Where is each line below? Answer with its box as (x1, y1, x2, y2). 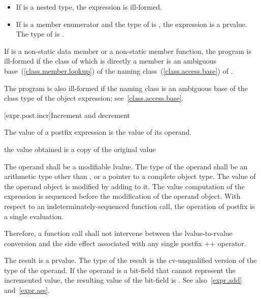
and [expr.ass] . (4, 285, 50, 295)
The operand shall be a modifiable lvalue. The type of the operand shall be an (4, 161, 248, 171)
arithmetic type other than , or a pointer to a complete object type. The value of (4, 171, 256, 182)
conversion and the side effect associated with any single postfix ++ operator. (4, 237, 246, 248)
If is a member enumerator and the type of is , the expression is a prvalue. (16, 18, 247, 29)
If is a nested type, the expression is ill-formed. (16, 2, 162, 12)
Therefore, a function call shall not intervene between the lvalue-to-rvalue (4, 228, 233, 238)
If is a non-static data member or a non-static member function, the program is (4, 45, 251, 56)
